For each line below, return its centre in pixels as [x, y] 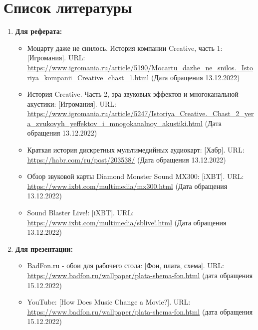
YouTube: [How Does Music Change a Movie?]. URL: [109, 302]
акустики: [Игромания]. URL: [72, 103]
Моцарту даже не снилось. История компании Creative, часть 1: [125, 48]
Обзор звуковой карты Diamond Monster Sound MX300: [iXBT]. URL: [135, 176]
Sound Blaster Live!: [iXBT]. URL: [81, 213]
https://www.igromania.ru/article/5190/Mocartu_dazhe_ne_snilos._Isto [140, 67]
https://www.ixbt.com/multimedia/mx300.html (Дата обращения [127, 186]
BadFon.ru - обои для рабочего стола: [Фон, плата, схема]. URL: [126, 265]
